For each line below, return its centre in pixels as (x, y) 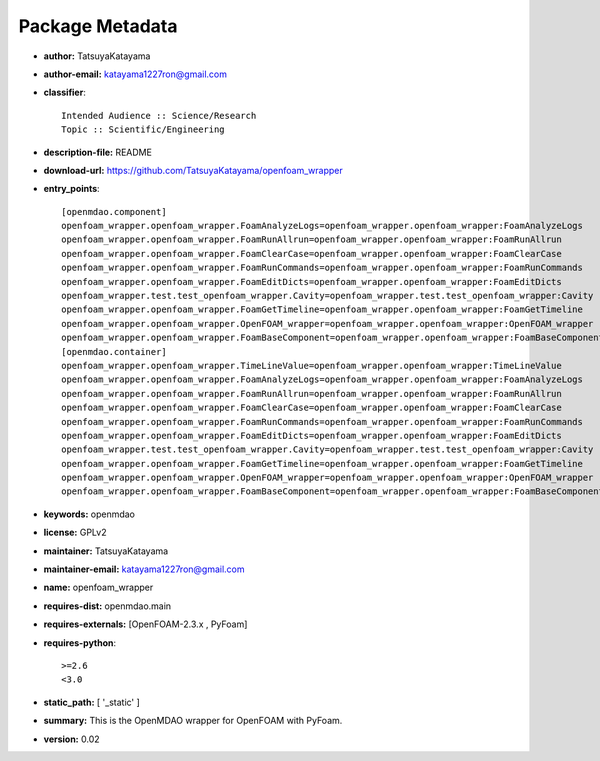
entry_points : (71, 189)
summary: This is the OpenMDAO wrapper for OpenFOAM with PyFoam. (193, 721)
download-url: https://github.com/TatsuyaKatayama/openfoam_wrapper (193, 170)
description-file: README (97, 152)
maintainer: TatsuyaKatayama (106, 551)
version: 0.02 (71, 739)
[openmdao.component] (114, 211)
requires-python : (80, 642)
